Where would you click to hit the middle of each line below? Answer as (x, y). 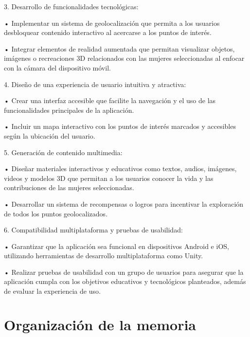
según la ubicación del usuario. (50, 135)
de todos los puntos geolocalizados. (56, 213)
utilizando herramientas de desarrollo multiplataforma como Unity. (104, 256)
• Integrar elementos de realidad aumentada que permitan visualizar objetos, (119, 48)
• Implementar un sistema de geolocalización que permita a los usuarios (112, 23)
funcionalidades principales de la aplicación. (69, 110)
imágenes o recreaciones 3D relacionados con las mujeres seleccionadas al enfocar (124, 58)
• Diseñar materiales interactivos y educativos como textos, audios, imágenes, (120, 168)
